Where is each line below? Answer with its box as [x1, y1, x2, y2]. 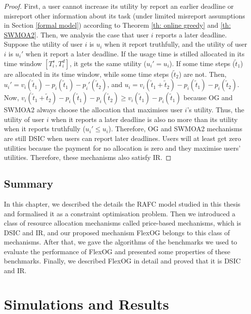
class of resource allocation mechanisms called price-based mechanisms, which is [4, 218, 241, 228]
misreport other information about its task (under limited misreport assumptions [4, 10, 245, 20]
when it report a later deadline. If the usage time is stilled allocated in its [25, 48, 245, 58]
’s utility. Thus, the [187, 105, 245, 115]
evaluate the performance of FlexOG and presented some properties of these [4, 246, 231, 256]
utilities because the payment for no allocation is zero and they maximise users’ [4, 142, 241, 153]
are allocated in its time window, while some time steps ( [4, 69, 174, 79]
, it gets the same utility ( [69, 58, 147, 68]
